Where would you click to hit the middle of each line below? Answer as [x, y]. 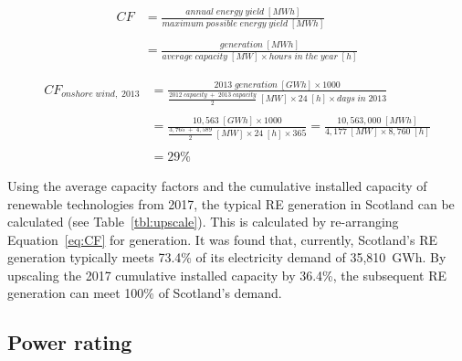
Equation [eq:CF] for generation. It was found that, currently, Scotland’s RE [222, 239]
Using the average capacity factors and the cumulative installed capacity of [217, 185]
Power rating [70, 342]
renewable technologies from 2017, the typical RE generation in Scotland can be [231, 203]
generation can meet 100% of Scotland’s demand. [145, 293]
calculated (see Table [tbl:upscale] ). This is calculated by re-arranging [203, 222]
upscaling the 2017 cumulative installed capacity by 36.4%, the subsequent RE [227, 275]
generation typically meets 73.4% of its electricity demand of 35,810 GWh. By [227, 257]
